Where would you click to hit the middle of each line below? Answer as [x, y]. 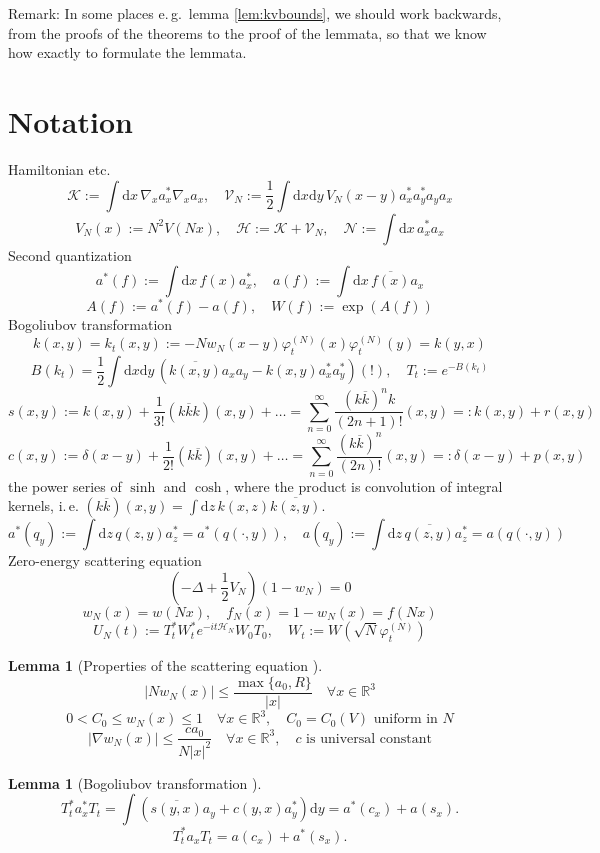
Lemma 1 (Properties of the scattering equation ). [165, 665]
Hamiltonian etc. [59, 168]
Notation [70, 120]
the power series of [65, 485]
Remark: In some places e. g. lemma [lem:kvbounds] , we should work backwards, [255, 13]
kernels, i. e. [43, 505]
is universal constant [369, 738]
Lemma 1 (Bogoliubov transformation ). [135, 782]
